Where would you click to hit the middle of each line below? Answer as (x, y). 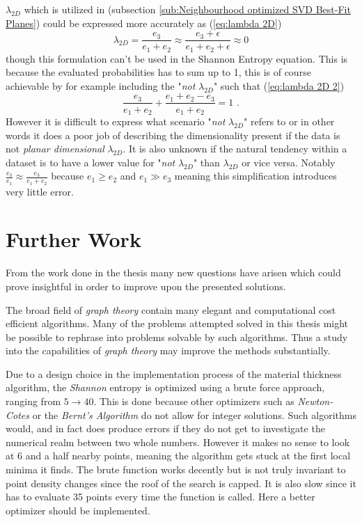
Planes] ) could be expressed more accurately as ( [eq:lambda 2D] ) (144, 23)
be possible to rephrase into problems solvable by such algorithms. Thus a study (177, 337)
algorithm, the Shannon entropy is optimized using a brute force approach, (165, 387)
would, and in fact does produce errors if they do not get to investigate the (165, 428)
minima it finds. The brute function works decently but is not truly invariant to (176, 469)
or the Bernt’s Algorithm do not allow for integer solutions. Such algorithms (194, 414)
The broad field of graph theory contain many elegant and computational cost (171, 309)
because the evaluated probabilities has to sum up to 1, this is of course (158, 72)
